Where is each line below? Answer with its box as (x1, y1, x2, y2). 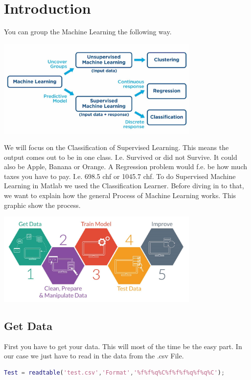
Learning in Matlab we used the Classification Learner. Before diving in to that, (4, 180, 244, 191)
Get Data (4, 318, 52, 333)
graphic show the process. (4, 200, 81, 210)
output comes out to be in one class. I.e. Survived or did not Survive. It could (4, 152, 237, 162)
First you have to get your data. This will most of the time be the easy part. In (4, 341, 242, 351)
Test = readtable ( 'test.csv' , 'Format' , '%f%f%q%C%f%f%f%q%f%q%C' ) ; (4, 369, 225, 377)
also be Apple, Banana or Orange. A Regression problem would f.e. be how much (4, 161, 247, 172)
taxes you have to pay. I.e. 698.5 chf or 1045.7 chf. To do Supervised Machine (4, 171, 236, 181)
